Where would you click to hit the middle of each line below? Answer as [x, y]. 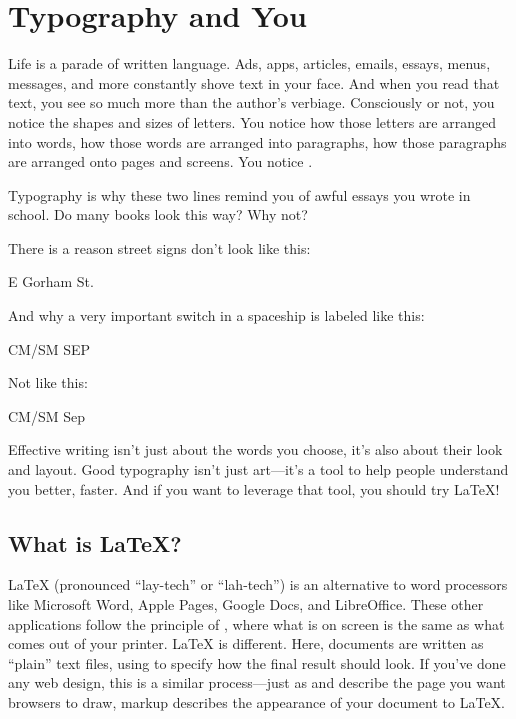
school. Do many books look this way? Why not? [158, 214]
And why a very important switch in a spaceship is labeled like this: [216, 315]
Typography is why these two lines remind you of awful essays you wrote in [239, 194]
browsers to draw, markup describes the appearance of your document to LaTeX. [256, 701]
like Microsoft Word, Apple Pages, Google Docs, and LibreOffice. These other [246, 604]
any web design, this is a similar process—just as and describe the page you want [257, 682]
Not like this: [48, 382]
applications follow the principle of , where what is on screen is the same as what [256, 623]
